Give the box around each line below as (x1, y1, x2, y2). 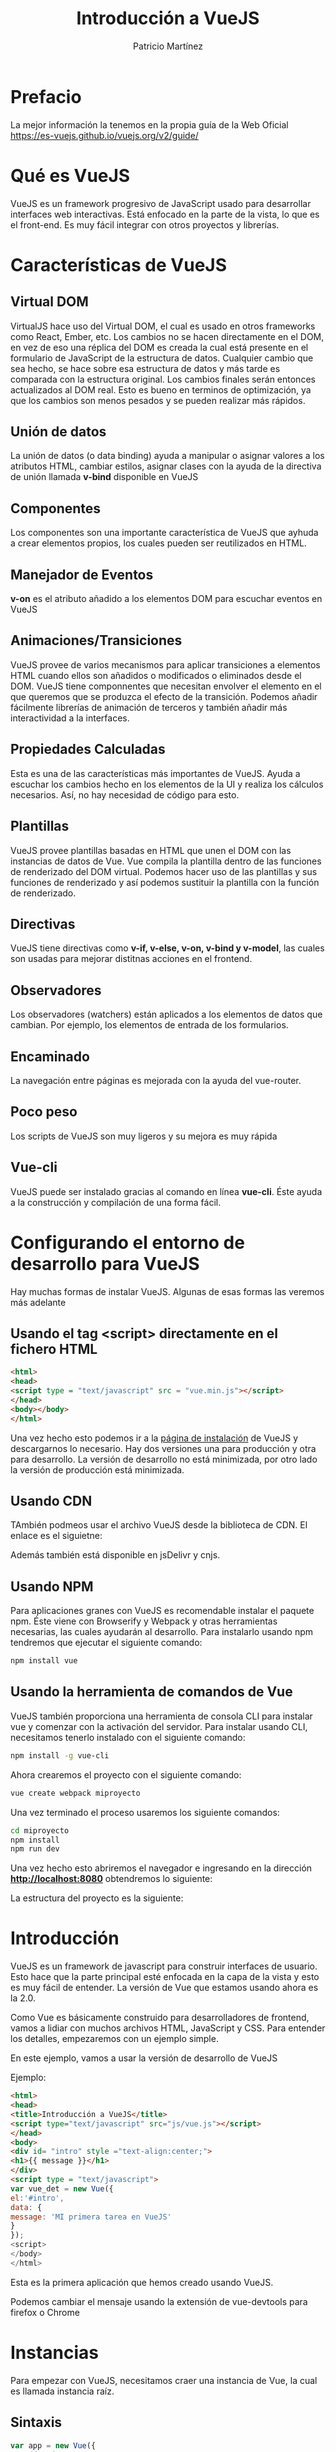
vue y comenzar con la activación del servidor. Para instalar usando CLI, (10, 1720, 308, 1732)
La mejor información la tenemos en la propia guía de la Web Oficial (10, 118, 289, 131)
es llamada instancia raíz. (10, 2385, 115, 2397)
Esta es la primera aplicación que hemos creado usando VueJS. (10, 2276, 274, 2288)
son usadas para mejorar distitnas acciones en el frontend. (10, 953, 253, 965)
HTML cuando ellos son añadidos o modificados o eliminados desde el (10, 669, 302, 681)
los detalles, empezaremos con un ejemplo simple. (10, 2033, 219, 2045)
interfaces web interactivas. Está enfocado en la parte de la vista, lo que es (10, 208, 320, 220)
